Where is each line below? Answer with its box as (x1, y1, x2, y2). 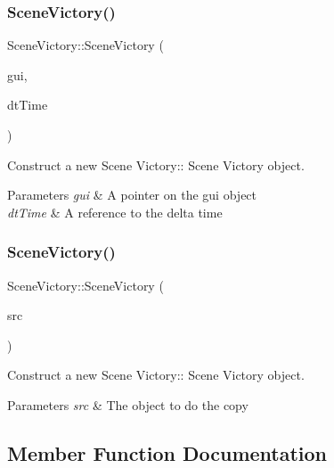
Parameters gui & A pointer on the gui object (7, 185, 257, 204)
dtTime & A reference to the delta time (7, 202, 223, 221)
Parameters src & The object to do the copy (7, 395, 248, 414)
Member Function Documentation (7, 439, 328, 466)
